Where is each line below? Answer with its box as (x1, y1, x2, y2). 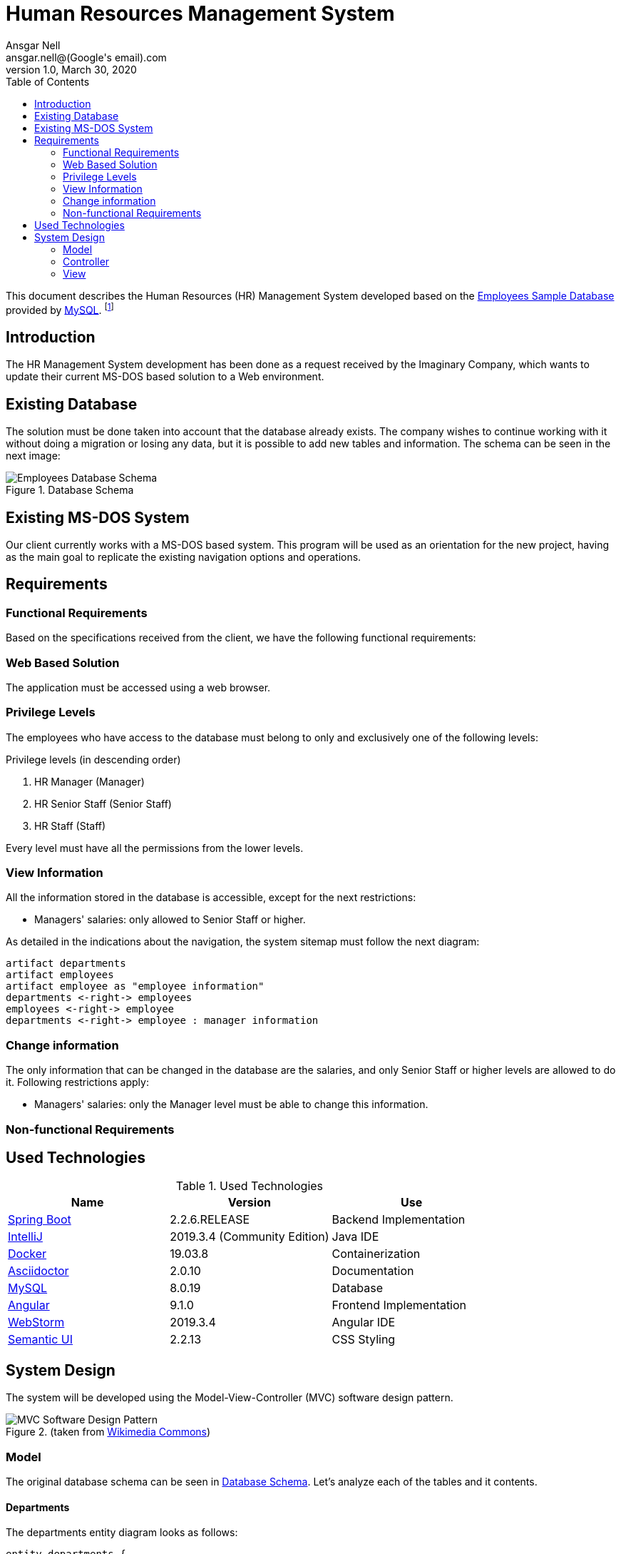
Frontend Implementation (332, 1298, 467, 1313)
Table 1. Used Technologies (175, 1179, 324, 1194)
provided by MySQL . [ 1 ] (6, 301, 114, 316)
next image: (6, 450, 61, 462)
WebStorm (8, 1315, 65, 1330)
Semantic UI (8, 1332, 73, 1347)
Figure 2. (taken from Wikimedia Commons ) (6, 1426, 211, 1438)
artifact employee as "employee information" (6, 980, 265, 992)
